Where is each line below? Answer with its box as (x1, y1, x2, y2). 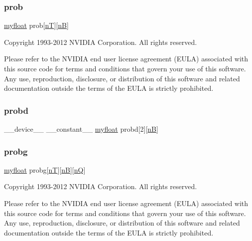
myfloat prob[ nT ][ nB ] (4, 20, 69, 30)
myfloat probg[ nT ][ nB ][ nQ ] (4, 164, 86, 175)
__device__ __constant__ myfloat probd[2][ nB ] (4, 124, 158, 134)
